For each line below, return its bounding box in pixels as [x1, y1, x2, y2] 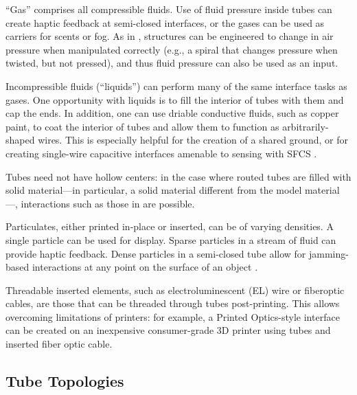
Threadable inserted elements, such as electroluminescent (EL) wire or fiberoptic [5, 282, 345, 297]
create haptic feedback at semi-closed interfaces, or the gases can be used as [5, 15, 325, 30]
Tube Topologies [5, 370, 124, 392]
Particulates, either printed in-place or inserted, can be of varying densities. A [5, 219, 334, 234]
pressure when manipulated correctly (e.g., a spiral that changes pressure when [5, 42, 338, 56]
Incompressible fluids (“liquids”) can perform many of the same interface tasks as [5, 78, 347, 93]
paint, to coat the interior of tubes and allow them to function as [5, 119, 279, 133]
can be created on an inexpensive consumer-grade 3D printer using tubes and [5, 323, 331, 337]
